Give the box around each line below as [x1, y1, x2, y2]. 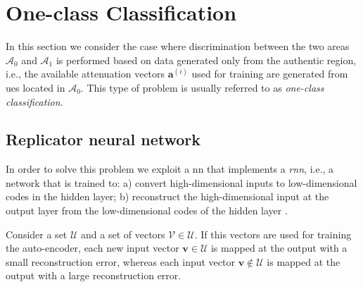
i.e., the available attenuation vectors [6, 66, 165, 81]
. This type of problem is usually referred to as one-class [80, 80, 324, 94]
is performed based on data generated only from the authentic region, [56, 52, 357, 67]
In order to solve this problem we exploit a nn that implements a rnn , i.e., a [6, 161, 334, 176]
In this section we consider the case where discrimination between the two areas [6, 39, 350, 54]
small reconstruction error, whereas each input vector [6, 254, 235, 269]
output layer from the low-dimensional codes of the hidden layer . [6, 203, 288, 218]
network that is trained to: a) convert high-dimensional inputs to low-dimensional [6, 175, 357, 190]
